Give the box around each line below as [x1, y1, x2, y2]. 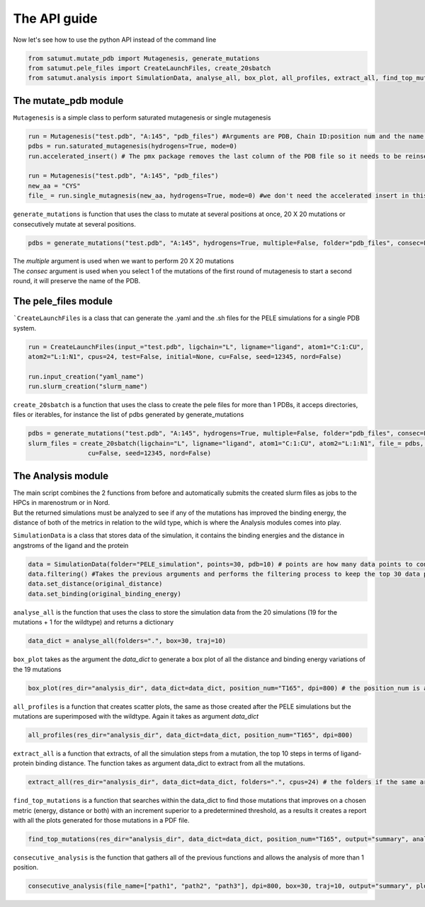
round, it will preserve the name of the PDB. [13, 277, 141, 285]
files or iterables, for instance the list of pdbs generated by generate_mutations [13, 411, 244, 419]
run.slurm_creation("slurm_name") [28, 382, 148, 391]
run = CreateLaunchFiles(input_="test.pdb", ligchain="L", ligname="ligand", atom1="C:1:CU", [28, 343, 365, 350]
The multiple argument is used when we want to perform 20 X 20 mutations [13, 257, 234, 266]
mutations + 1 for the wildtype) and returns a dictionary [13, 618, 174, 627]
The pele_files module [13, 295, 113, 307]
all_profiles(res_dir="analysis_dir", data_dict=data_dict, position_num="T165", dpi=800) [28, 731, 353, 739]
